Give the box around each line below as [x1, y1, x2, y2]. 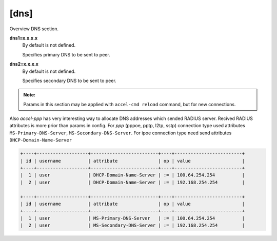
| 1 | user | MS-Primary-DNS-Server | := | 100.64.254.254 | [20, 215, 245, 221]
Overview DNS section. [9, 26, 59, 32]
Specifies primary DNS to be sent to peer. [22, 51, 110, 57]
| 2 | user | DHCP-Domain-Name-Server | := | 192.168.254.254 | [20, 179, 245, 185]
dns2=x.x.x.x [9, 61, 38, 67]
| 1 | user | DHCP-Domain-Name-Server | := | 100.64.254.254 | [20, 172, 245, 178]
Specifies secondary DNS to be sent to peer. [22, 77, 116, 84]
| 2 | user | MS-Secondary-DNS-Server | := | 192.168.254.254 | [20, 223, 245, 228]
